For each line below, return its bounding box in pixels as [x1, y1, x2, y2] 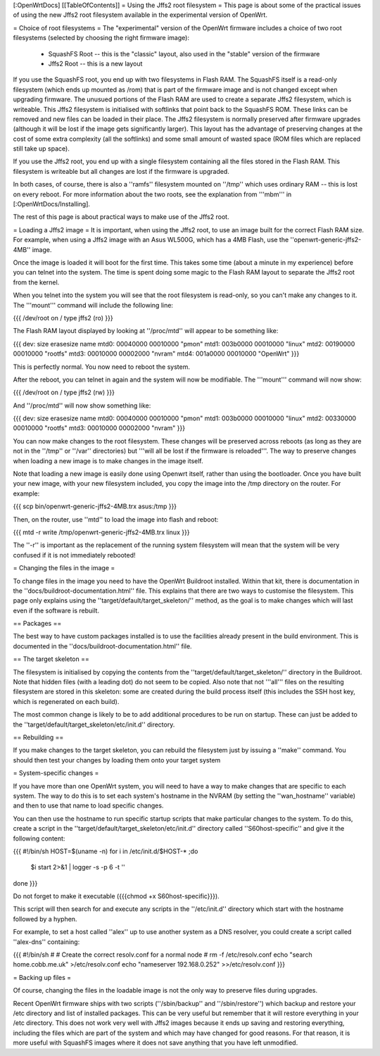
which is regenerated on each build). [13, 697, 120, 705]
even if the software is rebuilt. [13, 606, 100, 615]
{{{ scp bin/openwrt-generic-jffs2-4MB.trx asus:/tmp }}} [13, 502, 177, 510]
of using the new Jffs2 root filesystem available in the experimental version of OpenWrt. [13, 11, 267, 19]
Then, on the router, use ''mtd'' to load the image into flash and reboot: [13, 515, 219, 524]
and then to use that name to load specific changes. [13, 801, 164, 810]
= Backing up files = [13, 973, 72, 981]
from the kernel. [13, 278, 60, 287]
